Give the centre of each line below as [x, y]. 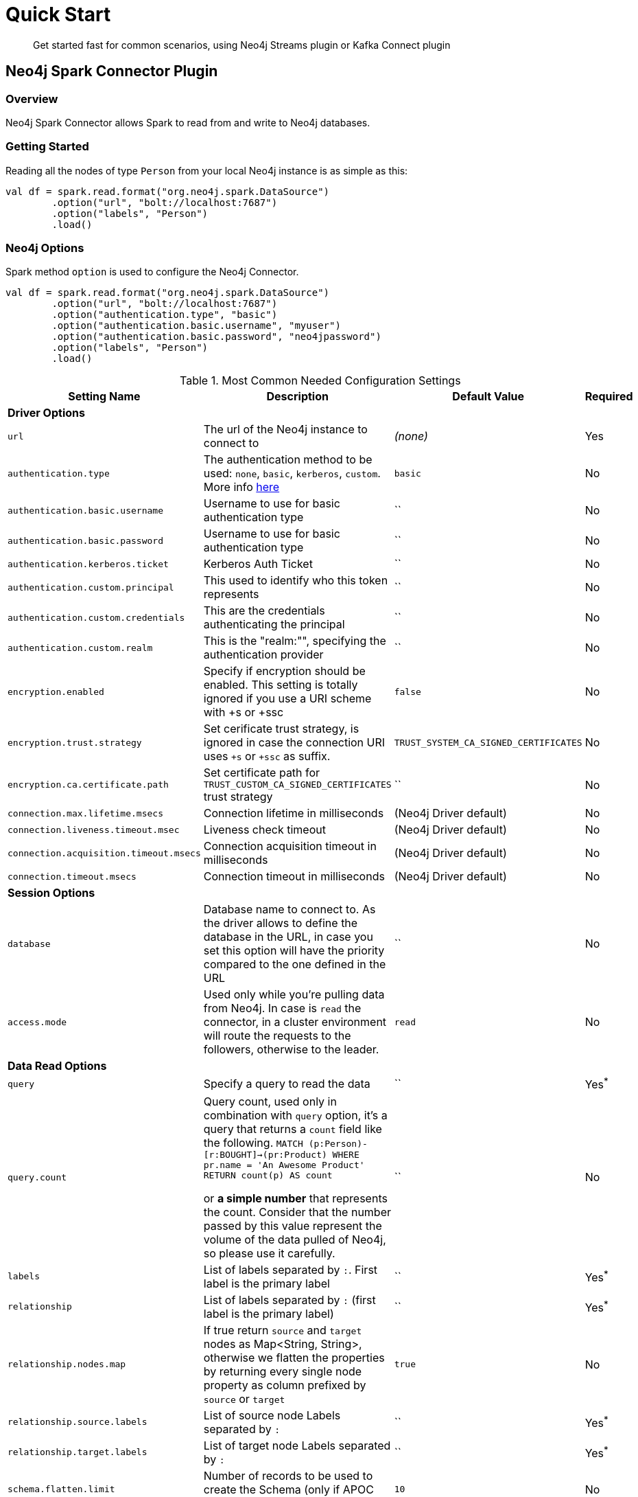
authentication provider [263, 655]
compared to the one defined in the [295, 964]
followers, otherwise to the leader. [291, 1050]
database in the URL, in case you [288, 937]
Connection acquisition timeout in [290, 846]
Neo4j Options [45, 248]
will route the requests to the [277, 1036]
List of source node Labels [272, 1415]
